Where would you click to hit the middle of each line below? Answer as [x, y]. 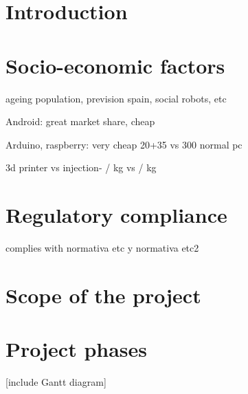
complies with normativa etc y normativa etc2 [102, 248]
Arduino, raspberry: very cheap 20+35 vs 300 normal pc [124, 144]
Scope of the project [103, 295]
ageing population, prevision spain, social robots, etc [116, 98]
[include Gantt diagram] [56, 382]
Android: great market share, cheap [80, 121]
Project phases [77, 349]
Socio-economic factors [115, 65]
